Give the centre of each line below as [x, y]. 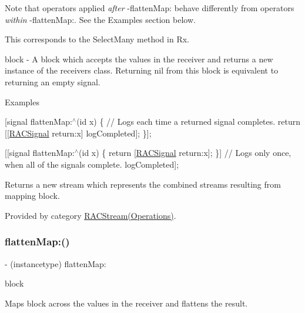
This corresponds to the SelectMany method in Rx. [97, 39]
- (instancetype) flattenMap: [56, 263]
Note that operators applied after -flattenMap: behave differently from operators [150, 8]
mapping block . [32, 196]
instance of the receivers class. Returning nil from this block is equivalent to [142, 70]
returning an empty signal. [53, 81]
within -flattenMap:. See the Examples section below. [100, 19]
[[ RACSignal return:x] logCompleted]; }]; [78, 133]
